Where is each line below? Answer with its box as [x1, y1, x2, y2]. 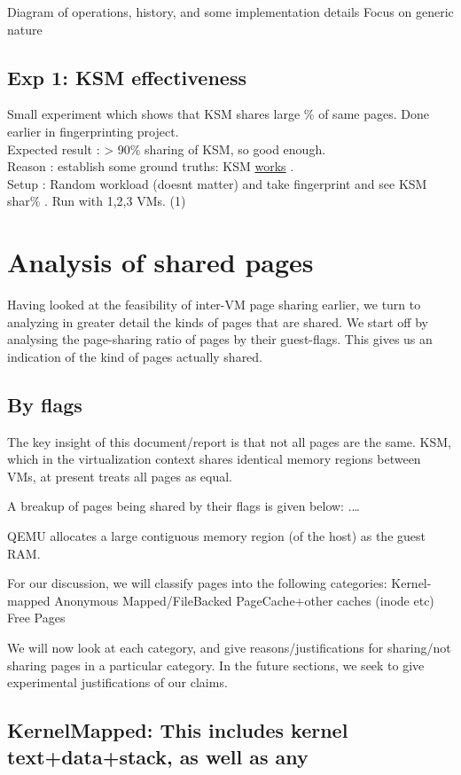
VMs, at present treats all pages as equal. [7, 466, 232, 485]
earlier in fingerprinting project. [7, 121, 179, 140]
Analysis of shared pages [7, 244, 314, 280]
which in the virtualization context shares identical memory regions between [7, 450, 421, 468]
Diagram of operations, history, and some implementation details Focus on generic [7, 3, 454, 20]
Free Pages [7, 608, 66, 627]
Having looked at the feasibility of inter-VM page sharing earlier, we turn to [7, 295, 421, 314]
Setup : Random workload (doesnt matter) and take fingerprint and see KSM [7, 174, 427, 192]
